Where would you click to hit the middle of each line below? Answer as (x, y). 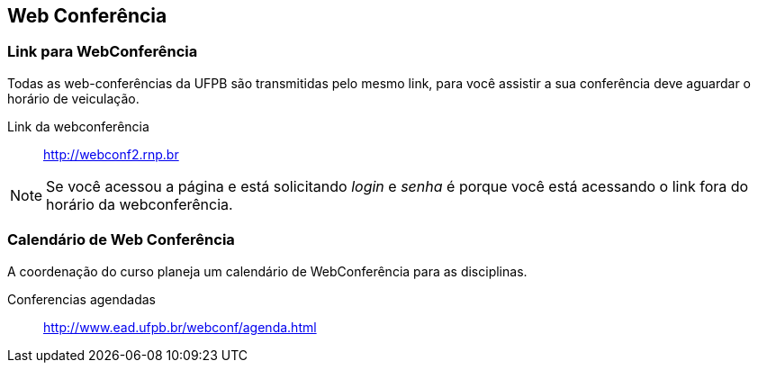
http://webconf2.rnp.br (111, 154)
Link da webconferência (78, 126)
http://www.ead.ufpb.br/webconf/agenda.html (180, 327)
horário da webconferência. (140, 204)
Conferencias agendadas (82, 299)
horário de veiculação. (73, 98)
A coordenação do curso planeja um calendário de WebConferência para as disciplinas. (267, 271)
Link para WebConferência (103, 52)
